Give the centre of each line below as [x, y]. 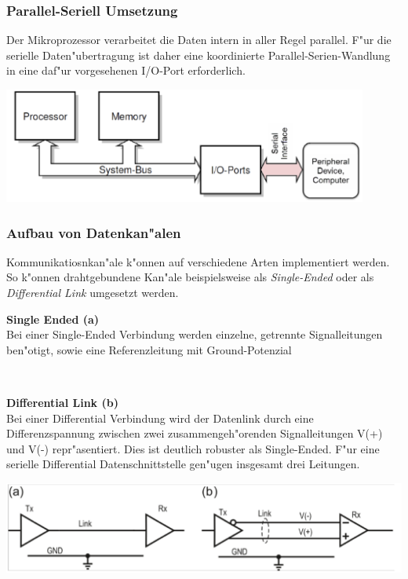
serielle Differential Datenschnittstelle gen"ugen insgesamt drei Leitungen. [183, 464]
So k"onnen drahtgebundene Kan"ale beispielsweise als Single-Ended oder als [190, 277]
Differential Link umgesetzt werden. [93, 293]
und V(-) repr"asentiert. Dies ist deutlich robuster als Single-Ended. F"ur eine [193, 448]
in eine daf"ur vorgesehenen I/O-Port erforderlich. [126, 70]
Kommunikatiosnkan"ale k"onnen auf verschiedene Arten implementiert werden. [198, 261]
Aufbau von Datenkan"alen [94, 232]
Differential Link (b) [62, 403]
